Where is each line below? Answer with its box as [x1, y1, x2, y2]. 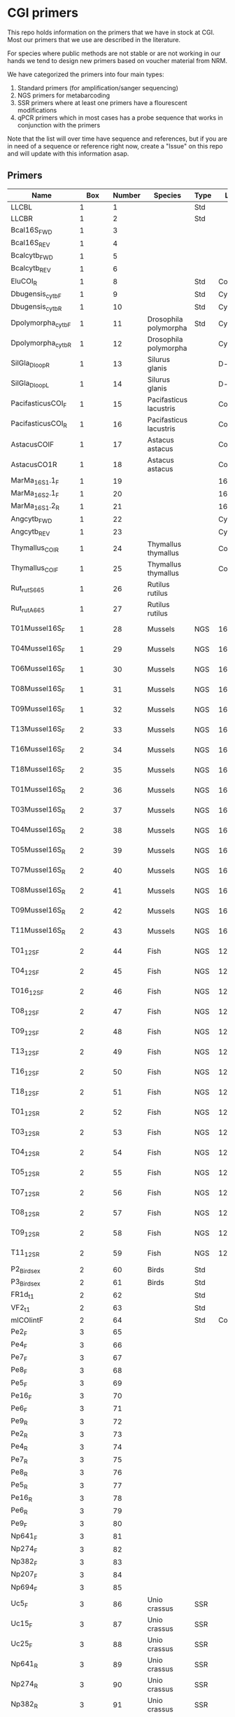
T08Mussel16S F [10, 684, 65, 695]
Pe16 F [10, 1390, 33, 1401]
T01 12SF [10, 945, 40, 957]
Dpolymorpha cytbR [10, 338, 72, 349]
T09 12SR [10, 1228, 40, 1239]
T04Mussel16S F [10, 644, 65, 655]
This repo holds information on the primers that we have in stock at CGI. [7, 28, 215, 36]
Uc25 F [10, 1639, 33, 1650]
